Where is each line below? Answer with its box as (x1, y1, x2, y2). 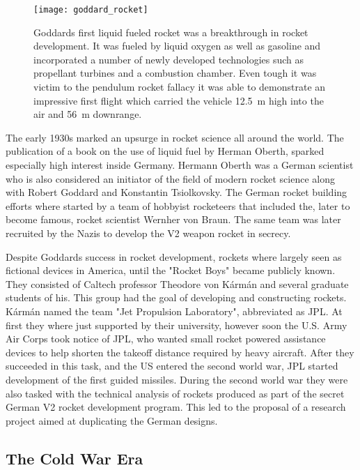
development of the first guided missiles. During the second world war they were (6, 372, 348, 386)
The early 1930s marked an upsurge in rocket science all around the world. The (6, 130, 344, 144)
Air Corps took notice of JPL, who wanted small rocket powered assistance (6, 331, 326, 346)
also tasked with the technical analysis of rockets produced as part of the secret (6, 386, 345, 400)
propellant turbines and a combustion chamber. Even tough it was (33, 66, 317, 80)
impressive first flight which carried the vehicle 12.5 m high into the (33, 93, 324, 107)
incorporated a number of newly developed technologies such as (33, 52, 304, 66)
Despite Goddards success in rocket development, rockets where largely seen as (6, 249, 342, 264)
